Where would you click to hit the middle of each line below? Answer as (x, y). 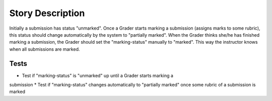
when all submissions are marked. (45, 49)
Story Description (47, 13)
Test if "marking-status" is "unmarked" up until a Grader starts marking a (98, 75)
